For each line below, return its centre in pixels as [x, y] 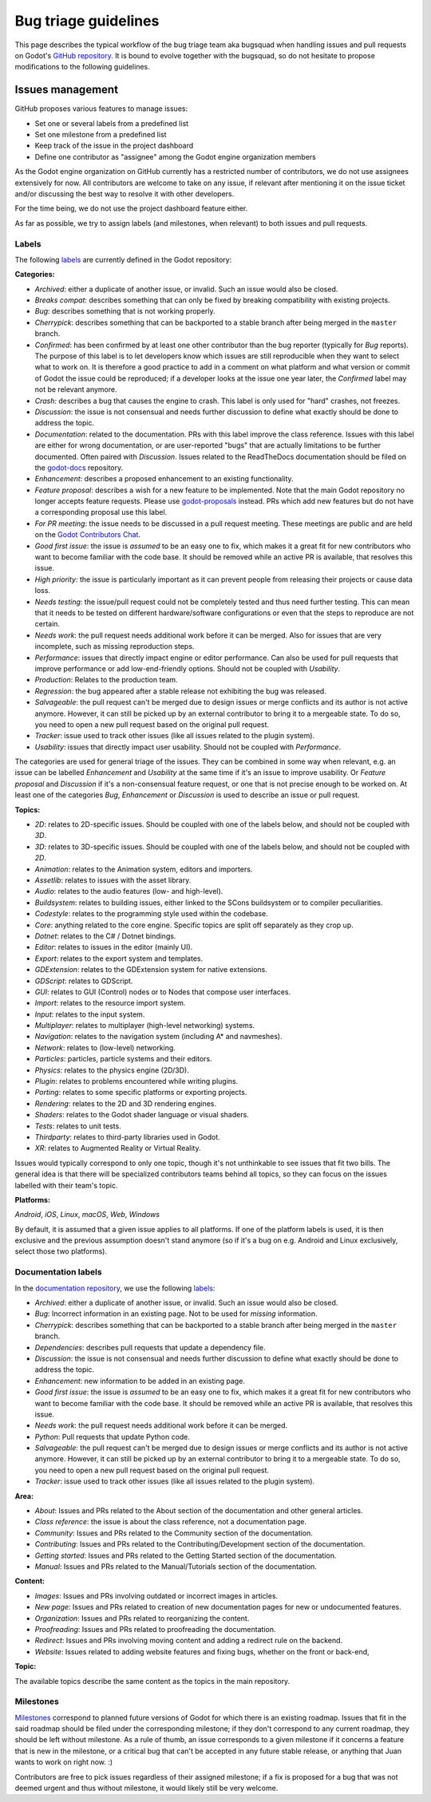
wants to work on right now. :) [64, 1762]
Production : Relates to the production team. [107, 680]
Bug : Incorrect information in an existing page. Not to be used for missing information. [176, 1314]
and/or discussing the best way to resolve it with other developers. [125, 194]
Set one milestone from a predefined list [101, 135]
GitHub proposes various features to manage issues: [101, 109]
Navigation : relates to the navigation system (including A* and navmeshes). [158, 1037]
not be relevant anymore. [76, 389]
